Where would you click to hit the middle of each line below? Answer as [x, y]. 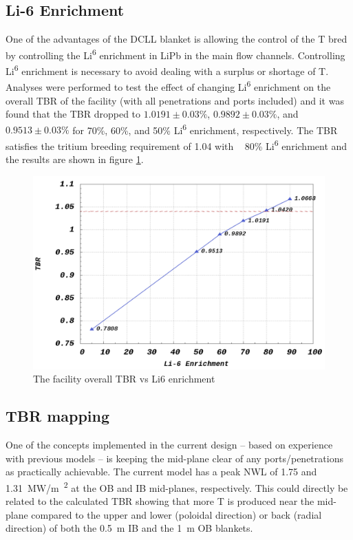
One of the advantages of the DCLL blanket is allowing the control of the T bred [176, 39]
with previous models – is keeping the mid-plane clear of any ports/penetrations [174, 458]
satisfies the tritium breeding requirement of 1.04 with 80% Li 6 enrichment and [176, 144]
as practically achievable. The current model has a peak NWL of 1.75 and [161, 472]
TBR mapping [58, 416]
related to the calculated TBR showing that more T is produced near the [160, 500]
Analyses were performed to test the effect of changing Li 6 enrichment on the [168, 86]
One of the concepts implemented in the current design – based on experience [169, 444]
